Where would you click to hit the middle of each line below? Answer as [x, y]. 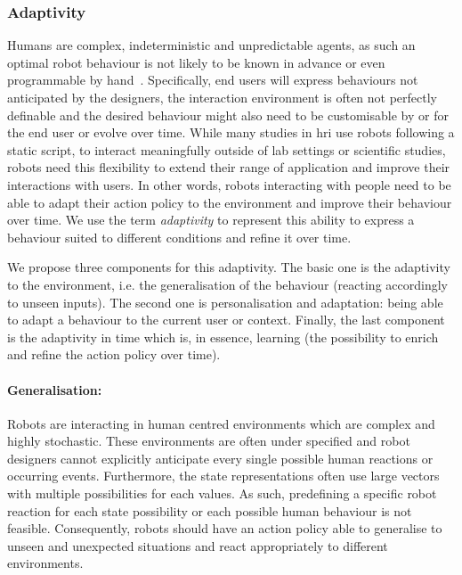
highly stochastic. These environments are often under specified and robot [209, 441]
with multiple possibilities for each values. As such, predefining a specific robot [222, 493]
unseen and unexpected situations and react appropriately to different [198, 545]
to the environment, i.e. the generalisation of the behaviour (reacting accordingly [227, 284]
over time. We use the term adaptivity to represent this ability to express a [211, 220]
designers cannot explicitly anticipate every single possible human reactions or [220, 458]
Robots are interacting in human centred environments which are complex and [221, 423]
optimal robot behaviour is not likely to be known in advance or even [196, 62]
